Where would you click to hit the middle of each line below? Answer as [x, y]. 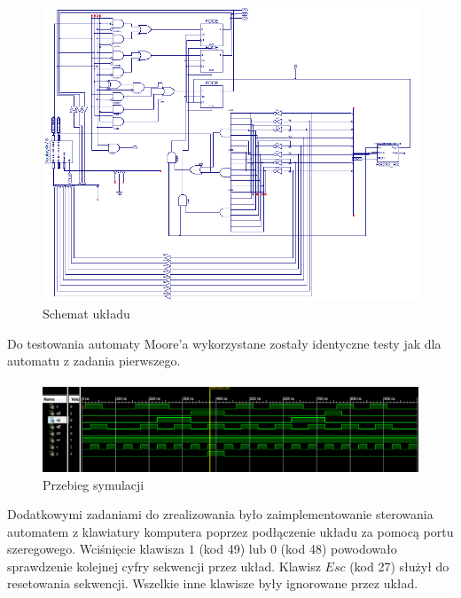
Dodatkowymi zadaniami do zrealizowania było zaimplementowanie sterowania [220, 514]
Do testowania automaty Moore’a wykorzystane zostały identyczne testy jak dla [224, 343]
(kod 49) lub [233, 549]
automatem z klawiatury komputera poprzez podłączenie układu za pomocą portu [230, 531]
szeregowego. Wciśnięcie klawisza [96, 549]
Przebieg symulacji [94, 484]
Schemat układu [86, 313]
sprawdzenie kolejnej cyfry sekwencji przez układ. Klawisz [164, 566]
